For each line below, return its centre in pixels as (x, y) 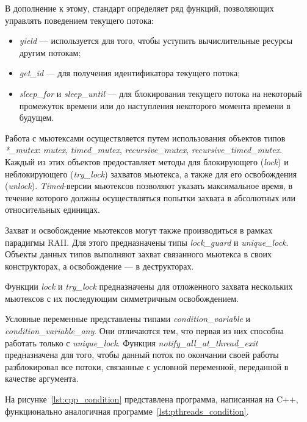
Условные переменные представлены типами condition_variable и (128, 319)
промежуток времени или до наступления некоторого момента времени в (155, 105)
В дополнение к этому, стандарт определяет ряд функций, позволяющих (139, 8)
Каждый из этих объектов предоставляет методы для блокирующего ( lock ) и (147, 161)
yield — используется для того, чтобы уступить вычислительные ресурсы (156, 41)
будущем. (37, 117)
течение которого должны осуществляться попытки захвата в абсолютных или (150, 197)
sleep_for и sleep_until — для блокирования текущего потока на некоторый (161, 93)
